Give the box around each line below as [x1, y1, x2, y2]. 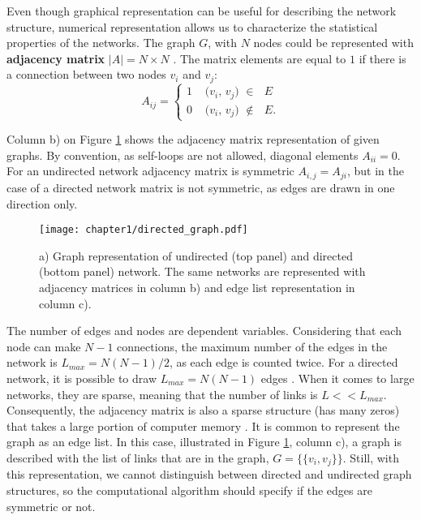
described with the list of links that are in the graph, [6, 449, 269, 466]
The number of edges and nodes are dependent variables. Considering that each [6, 322, 402, 339]
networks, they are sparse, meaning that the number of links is [6, 385, 318, 402]
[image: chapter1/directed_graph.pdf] [39, 224, 248, 236]
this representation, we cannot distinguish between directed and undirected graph [6, 466, 412, 483]
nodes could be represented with [253, 34, 414, 51]
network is [6, 354, 58, 371]
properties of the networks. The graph [6, 34, 195, 51]
